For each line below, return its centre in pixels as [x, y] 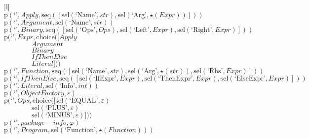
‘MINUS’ [59, 115]
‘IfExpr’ [105, 78]
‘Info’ [67, 86]
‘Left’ [141, 30]
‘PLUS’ [56, 108]
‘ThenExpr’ [175, 78]
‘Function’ [80, 130]
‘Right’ [202, 30]
